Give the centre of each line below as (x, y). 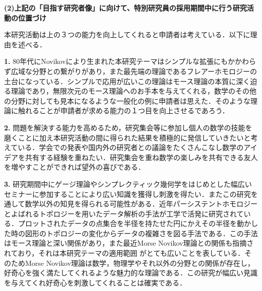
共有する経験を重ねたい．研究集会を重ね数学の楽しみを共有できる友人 (141, 157)
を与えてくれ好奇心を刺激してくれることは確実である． (95, 282)
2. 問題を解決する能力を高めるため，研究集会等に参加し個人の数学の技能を (128, 127)
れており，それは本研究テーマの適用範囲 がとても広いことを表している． (124, 253)
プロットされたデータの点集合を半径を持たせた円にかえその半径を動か (134, 223)
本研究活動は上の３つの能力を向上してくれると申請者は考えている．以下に (127, 34)
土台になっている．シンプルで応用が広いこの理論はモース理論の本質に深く (127, 81)
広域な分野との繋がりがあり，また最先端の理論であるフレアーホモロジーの (134, 71)
